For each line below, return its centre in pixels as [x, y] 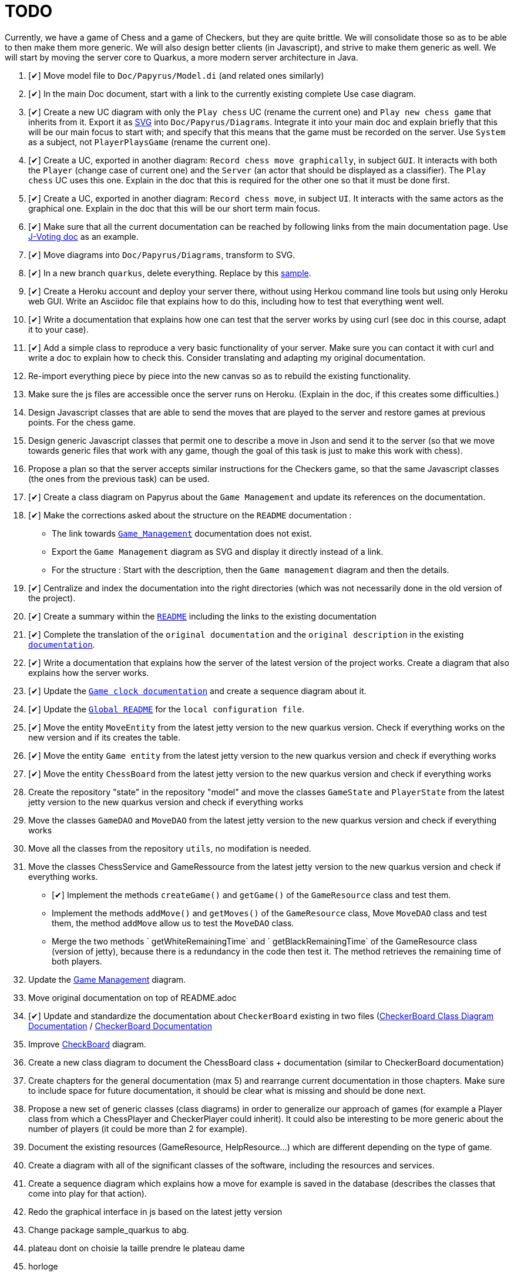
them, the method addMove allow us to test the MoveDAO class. [173, 923]
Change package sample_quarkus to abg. [109, 1230]
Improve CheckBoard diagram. [87, 1044]
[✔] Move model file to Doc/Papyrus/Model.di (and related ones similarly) [176, 75]
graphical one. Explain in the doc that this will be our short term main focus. [174, 208]
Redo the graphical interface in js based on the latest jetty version [155, 1211]
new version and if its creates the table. [105, 737]
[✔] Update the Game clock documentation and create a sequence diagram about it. [197, 691]
